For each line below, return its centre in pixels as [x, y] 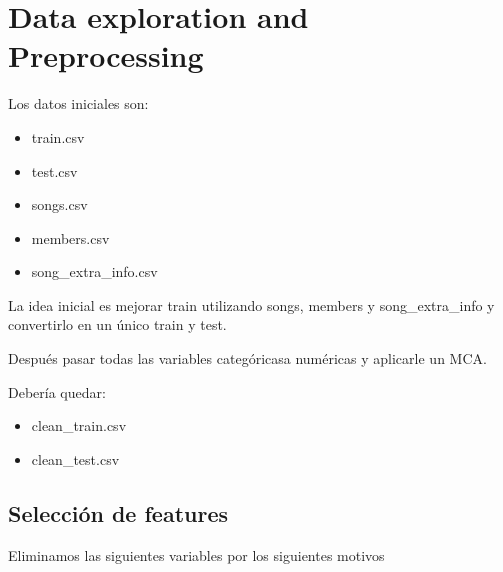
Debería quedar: [57, 391]
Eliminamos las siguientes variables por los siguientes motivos [196, 554]
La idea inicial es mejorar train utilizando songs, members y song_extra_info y [251, 304]
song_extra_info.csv [94, 271]
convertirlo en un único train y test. [117, 324]
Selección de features [118, 512]
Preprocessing [106, 55]
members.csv [70, 237]
